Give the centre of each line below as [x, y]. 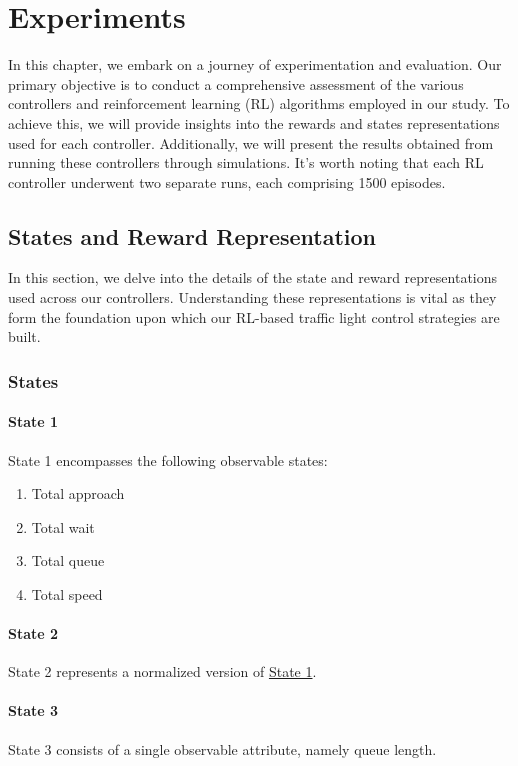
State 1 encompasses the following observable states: [168, 459]
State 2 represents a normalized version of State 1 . [162, 671]
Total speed [67, 593]
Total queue [68, 560]
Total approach [78, 493]
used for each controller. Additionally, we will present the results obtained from [251, 142]
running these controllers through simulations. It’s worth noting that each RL [246, 162]
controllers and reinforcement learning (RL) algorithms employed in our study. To [259, 103]
